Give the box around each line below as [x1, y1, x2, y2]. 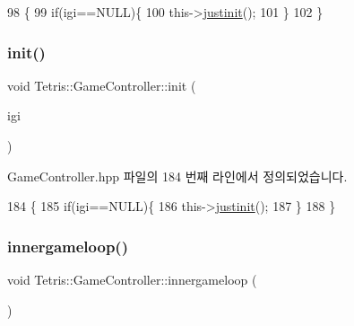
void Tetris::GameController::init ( [7, 75, 196, 94]
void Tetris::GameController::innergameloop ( [7, 270, 257, 288]
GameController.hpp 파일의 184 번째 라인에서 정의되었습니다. [7, 166, 348, 185]
